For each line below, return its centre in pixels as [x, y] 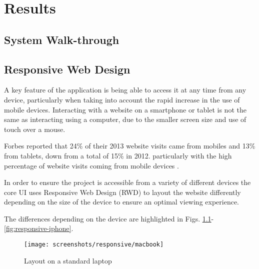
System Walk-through [62, 39]
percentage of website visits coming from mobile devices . [91, 165]
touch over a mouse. [35, 129]
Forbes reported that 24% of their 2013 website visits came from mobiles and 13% [130, 146]
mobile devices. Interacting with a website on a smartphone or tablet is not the [125, 109]
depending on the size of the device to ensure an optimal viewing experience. [121, 202]
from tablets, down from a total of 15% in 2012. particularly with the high [118, 155]
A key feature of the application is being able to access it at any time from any [125, 90]
